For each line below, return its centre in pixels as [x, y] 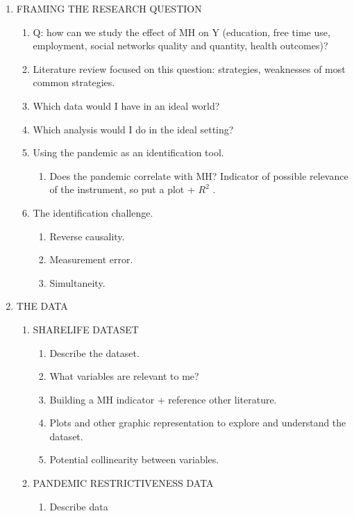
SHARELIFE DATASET [86, 329]
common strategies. [74, 82]
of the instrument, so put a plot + [122, 189]
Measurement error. [91, 259]
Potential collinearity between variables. [134, 459]
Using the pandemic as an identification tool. [128, 152]
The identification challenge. [93, 212]
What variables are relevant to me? [124, 376]
